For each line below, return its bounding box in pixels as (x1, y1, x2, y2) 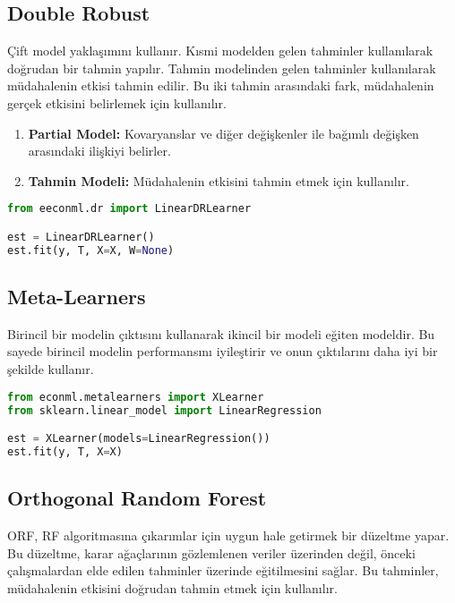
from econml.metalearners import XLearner (7, 390, 264, 403)
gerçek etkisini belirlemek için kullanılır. (7, 93, 227, 112)
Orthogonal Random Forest (7, 484, 267, 512)
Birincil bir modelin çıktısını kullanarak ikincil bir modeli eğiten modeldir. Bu (7, 324, 435, 343)
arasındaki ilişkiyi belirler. (28, 141, 171, 160)
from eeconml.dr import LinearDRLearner (7, 202, 252, 216)
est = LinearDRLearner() (7, 230, 155, 243)
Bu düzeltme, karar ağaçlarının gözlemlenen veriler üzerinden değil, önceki (7, 543, 416, 562)
